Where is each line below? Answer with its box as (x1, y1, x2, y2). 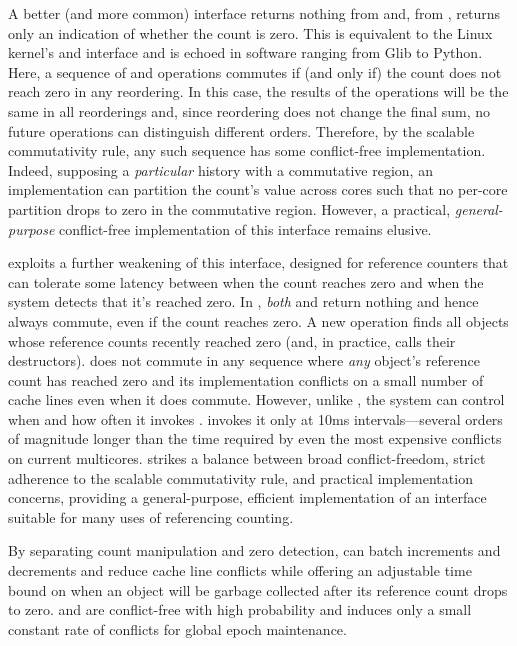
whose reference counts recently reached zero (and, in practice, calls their (8, 330, 456, 351)
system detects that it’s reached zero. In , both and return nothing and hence (8, 291, 479, 312)
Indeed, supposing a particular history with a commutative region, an (8, 159, 433, 180)
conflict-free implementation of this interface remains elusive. (59, 218, 432, 239)
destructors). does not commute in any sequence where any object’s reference (8, 350, 480, 371)
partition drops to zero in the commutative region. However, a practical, (8, 198, 451, 219)
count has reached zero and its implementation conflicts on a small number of (8, 369, 484, 390)
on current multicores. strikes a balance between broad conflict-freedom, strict (8, 448, 486, 469)
